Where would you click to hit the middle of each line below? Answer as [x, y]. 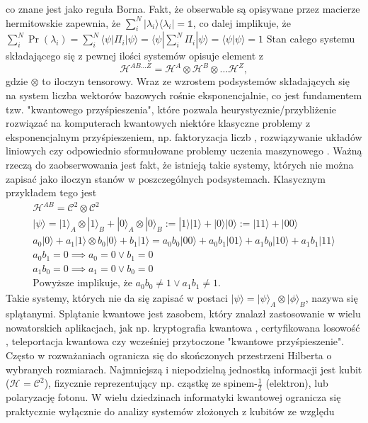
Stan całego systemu [311, 39]
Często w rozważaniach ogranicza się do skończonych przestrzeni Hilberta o [169, 355]
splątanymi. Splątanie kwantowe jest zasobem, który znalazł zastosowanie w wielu [183, 314]
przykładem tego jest [51, 192]
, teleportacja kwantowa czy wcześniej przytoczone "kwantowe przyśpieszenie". [175, 341]
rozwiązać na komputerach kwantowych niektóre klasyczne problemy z [158, 123]
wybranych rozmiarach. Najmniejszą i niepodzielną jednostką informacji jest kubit [184, 369]
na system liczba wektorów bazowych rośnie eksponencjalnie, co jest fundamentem [184, 95]
